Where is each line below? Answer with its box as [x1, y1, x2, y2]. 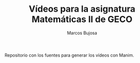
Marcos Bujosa [67, 30, 97, 36]
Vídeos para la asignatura [28, 3, 136, 15]
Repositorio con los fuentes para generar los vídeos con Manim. [4, 52, 135, 58]
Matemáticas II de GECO [31, 14, 133, 25]
